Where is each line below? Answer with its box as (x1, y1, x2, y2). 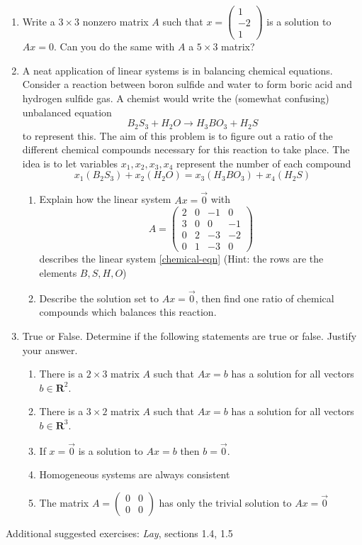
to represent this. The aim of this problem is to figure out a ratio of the (22, 128, 333, 143)
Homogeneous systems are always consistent (39, 467, 230, 482)
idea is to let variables (22, 155, 118, 170)
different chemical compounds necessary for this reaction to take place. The (22, 142, 350, 157)
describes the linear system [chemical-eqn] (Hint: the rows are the (39, 251, 324, 266)
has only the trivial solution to (159, 495, 292, 510)
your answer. (22, 342, 78, 357)
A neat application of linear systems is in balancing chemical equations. (22, 62, 333, 77)
